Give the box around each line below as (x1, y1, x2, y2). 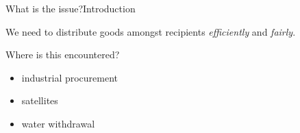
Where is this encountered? (5, 47, 120, 62)
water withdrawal (21, 116, 95, 130)
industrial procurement (21, 70, 118, 84)
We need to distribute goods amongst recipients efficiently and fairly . (5, 24, 296, 38)
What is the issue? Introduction (5, 1, 136, 15)
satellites (21, 93, 58, 108)
